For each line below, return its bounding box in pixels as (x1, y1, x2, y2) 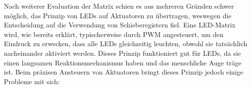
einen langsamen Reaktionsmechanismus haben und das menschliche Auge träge (4, 57, 242, 67)
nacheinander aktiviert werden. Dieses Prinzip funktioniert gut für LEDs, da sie (4, 48, 241, 58)
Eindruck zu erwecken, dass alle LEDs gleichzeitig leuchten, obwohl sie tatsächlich (4, 38, 248, 49)
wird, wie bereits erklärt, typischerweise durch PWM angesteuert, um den (4, 29, 224, 39)
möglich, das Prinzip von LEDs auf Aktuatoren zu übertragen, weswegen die (4, 10, 232, 20)
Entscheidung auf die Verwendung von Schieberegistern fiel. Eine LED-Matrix (4, 20, 235, 30)
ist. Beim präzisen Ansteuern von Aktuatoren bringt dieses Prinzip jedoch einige (4, 67, 243, 77)
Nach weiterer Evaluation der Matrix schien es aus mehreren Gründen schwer (4, 1, 234, 11)
